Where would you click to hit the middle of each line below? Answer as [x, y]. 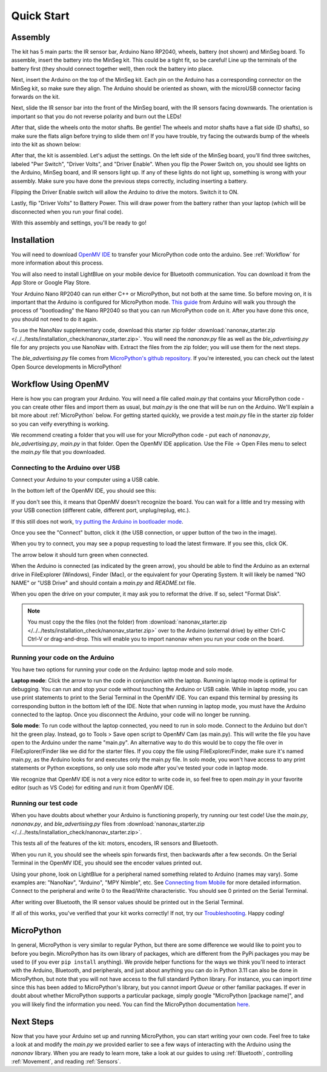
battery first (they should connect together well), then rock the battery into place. [113, 68]
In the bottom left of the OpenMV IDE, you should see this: [84, 491]
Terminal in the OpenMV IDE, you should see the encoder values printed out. [107, 863]
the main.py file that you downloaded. [58, 452]
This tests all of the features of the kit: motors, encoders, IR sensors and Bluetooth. [115, 843]
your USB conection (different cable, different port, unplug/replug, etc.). [101, 510]
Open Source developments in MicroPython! [67, 367]
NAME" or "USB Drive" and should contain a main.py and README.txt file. [104, 583]
